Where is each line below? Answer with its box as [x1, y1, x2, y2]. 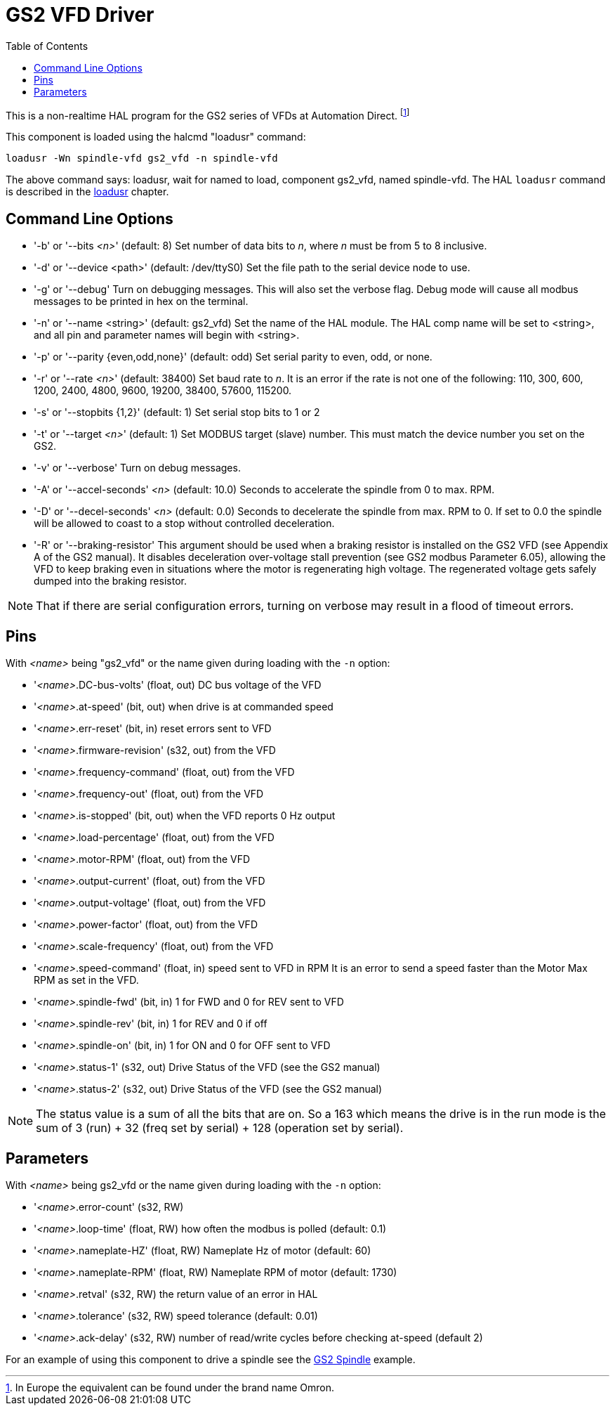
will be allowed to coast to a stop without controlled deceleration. [34, 517, 335, 530]
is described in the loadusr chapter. [6, 186, 169, 198]
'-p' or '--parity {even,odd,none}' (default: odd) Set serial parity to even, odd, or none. [34, 351, 432, 363]
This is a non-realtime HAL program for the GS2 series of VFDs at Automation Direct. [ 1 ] [6, 107, 410, 122]
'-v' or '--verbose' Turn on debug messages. [34, 462, 241, 474]
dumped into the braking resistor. [34, 575, 187, 587]
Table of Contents [6, 39, 88, 52]
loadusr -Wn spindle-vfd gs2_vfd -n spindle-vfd [6, 152, 278, 164]
